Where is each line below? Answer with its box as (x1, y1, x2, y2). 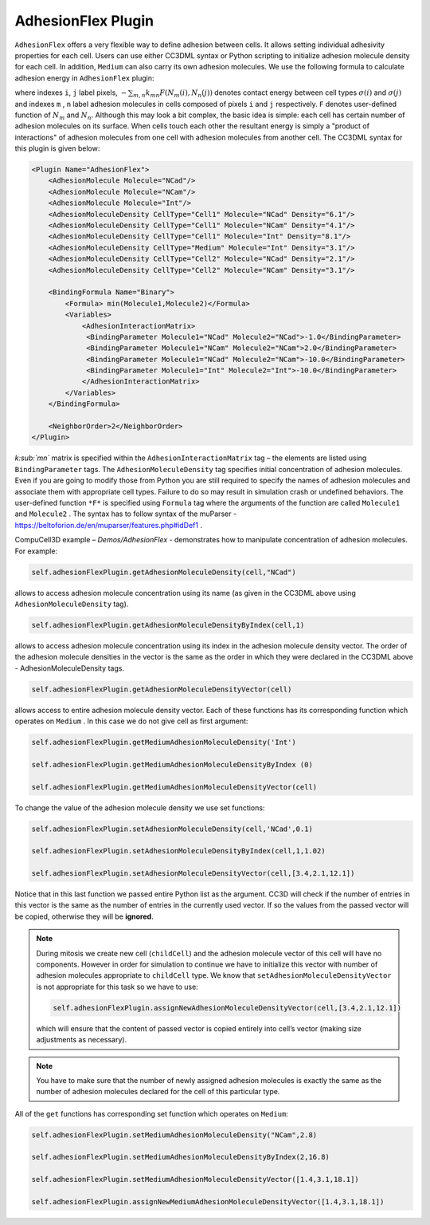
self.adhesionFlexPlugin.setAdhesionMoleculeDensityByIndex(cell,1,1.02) (31, 846, 326, 856)
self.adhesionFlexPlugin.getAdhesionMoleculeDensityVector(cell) (31, 684, 292, 694)
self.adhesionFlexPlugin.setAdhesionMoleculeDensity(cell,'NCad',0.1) (31, 824, 314, 833)
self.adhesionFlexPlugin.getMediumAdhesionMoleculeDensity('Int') (31, 738, 296, 746)
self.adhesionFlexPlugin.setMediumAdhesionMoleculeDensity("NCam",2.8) (31, 1130, 318, 1140)
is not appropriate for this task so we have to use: (36, 982, 198, 991)
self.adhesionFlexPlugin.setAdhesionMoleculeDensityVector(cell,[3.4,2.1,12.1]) (31, 869, 355, 878)
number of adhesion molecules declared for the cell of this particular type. (36, 1087, 280, 1097)
